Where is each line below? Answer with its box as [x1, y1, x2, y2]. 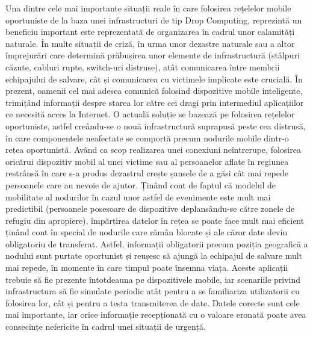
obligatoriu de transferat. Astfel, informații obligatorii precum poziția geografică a [5, 237, 308, 250]
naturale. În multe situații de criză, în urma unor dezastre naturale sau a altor [5, 37, 295, 49]
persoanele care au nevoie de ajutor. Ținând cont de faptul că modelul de [5, 178, 276, 191]
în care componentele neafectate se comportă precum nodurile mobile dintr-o [5, 131, 289, 144]
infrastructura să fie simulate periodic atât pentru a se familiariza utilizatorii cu [5, 285, 300, 297]
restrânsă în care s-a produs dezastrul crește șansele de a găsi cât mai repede [5, 167, 288, 179]
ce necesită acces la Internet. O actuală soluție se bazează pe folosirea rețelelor [5, 108, 295, 120]
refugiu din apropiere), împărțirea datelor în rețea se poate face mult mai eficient [5, 214, 305, 226]
